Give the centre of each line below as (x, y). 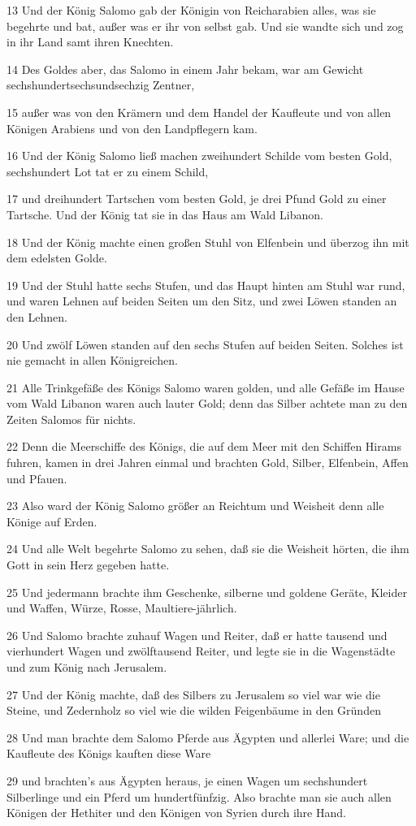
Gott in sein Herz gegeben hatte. (88, 565)
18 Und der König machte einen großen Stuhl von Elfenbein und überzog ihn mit (208, 242)
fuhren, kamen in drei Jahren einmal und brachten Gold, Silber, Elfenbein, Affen (208, 463)
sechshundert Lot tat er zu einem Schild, (108, 171)
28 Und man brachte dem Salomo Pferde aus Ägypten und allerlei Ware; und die (208, 737)
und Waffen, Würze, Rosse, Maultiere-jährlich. (122, 608)
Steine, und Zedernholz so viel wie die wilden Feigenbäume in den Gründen (194, 710)
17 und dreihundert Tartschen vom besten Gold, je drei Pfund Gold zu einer (197, 199)
